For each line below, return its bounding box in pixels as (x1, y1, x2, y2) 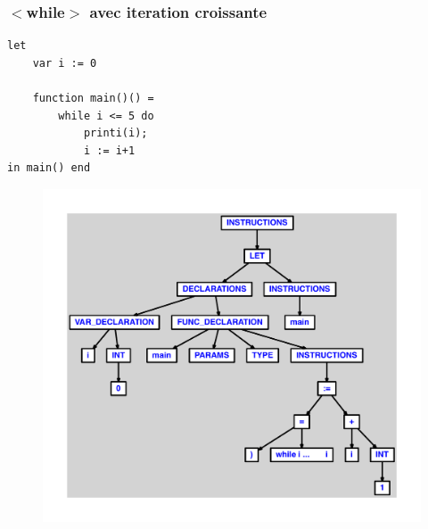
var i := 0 (32, 56, 97, 70)
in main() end (7, 161, 91, 175)
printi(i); (83, 127, 148, 140)
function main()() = (32, 92, 154, 104)
